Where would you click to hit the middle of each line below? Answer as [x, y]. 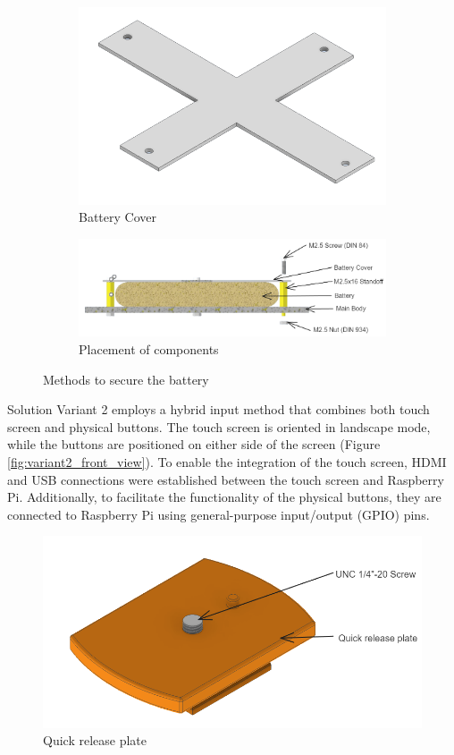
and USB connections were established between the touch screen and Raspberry [226, 479]
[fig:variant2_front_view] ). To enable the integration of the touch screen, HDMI [227, 461]
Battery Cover [118, 217]
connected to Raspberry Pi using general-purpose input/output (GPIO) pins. [219, 514]
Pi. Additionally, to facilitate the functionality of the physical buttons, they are [224, 497]
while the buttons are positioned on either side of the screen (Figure [194, 444]
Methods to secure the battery [126, 379]
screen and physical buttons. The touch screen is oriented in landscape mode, [219, 426]
